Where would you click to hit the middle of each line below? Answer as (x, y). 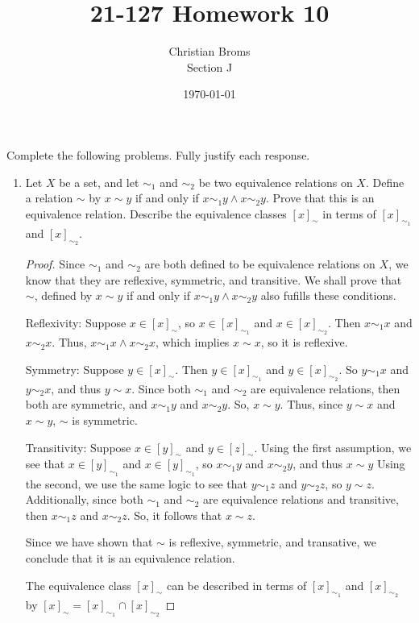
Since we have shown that (89, 542)
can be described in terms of (236, 585)
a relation (49, 198)
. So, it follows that (174, 515)
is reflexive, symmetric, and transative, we (272, 542)
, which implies (192, 342)
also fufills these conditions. (328, 295)
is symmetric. (105, 420)
